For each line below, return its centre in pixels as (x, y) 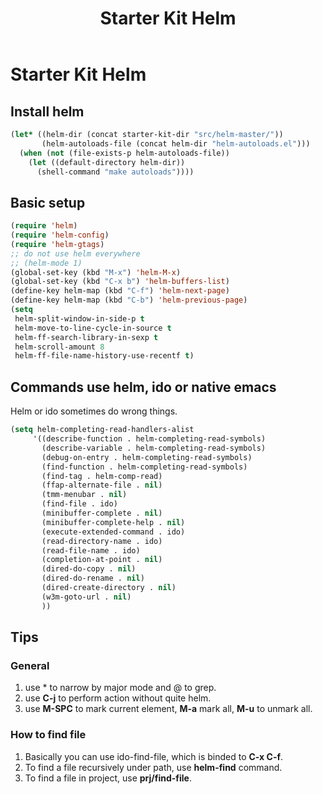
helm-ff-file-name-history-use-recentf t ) (104, 356)
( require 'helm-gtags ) (57, 244)
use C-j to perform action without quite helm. (118, 698)
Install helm (47, 111)
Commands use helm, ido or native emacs (143, 387)
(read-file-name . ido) (91, 550)
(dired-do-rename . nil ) (93, 578)
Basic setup (48, 202)
